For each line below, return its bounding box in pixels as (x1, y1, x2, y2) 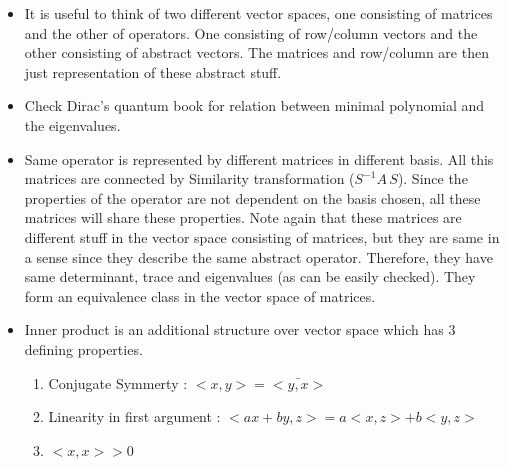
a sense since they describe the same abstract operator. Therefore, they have (24, 246, 493, 267)
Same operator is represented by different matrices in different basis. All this (24, 148, 494, 169)
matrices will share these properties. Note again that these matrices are (24, 207, 462, 228)
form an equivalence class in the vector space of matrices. (24, 285, 376, 306)
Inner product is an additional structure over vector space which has (24, 319, 444, 340)
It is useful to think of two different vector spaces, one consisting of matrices (24, 3, 493, 23)
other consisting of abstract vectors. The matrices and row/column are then (24, 42, 489, 63)
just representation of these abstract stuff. (24, 61, 282, 82)
